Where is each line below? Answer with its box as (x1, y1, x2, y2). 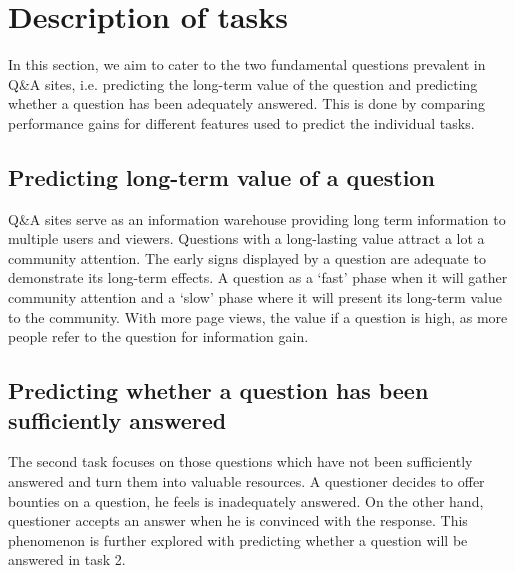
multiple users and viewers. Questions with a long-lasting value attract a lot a (8, 228, 485, 249)
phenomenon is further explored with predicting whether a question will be (8, 529, 468, 550)
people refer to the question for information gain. (8, 326, 309, 347)
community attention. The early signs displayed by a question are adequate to (8, 247, 486, 268)
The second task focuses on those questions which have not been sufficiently (8, 451, 473, 472)
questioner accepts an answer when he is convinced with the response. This (8, 510, 468, 531)
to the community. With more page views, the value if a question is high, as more (8, 306, 508, 327)
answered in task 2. (8, 549, 126, 570)
